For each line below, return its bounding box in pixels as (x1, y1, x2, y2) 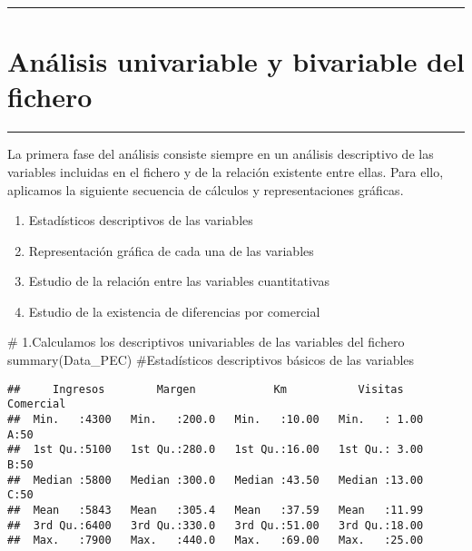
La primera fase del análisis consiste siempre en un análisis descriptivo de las (7, 144, 434, 163)
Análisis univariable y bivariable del (7, 43, 465, 80)
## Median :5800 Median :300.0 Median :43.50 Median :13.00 (7, 473, 424, 487)
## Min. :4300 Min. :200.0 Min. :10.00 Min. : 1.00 (7, 412, 424, 426)
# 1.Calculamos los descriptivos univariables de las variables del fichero (7, 332, 405, 351)
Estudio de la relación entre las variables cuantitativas (28, 271, 329, 290)
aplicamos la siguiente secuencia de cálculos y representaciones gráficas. (7, 180, 404, 199)
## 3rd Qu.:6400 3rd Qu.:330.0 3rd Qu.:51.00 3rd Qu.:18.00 (7, 518, 424, 532)
